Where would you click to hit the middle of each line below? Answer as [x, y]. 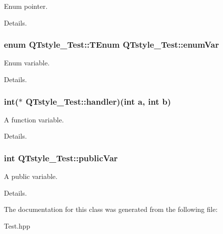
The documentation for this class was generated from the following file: [111, 209]
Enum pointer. [26, 6]
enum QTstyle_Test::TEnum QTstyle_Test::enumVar [111, 44]
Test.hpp [17, 226]
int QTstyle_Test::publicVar [61, 158]
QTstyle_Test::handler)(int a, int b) [98, 101]
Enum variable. [27, 63]
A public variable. [31, 176]
